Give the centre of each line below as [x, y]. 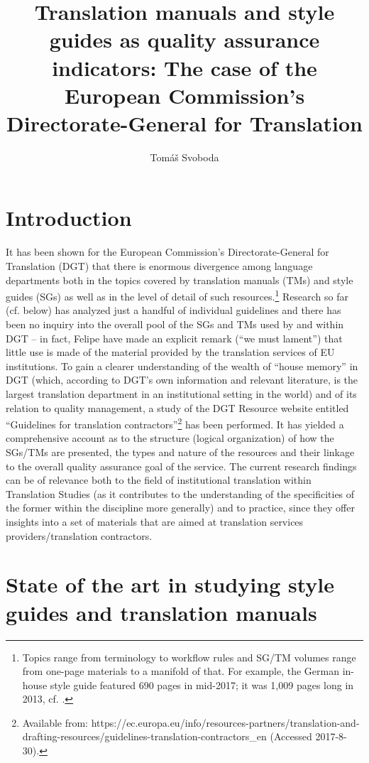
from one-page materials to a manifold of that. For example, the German [181, 671]
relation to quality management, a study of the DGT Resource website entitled [177, 407]
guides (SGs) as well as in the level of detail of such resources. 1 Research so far [177, 295]
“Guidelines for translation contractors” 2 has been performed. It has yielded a [175, 423]
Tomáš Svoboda [184, 157]
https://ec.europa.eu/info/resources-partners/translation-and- [225, 722]
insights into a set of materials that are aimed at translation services [155, 521]
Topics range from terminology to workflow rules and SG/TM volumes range [189, 657]
